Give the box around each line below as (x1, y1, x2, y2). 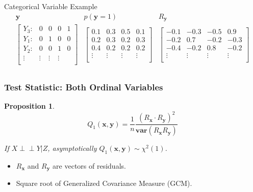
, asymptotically (47, 143, 97, 153)
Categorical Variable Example (4, 1, 97, 11)
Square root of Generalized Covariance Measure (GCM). (16, 178, 192, 188)
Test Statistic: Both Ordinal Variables (4, 80, 163, 93)
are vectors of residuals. (53, 160, 126, 171)
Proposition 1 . (4, 101, 55, 111)
